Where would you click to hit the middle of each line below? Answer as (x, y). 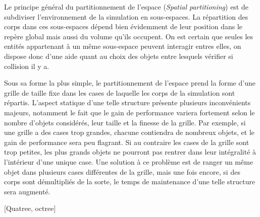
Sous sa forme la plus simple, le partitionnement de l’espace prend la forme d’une (130, 83)
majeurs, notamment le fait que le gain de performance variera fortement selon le (129, 112)
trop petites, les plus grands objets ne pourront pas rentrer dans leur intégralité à (130, 152)
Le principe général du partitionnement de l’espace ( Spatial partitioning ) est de (126, 7)
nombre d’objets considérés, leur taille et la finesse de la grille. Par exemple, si (125, 122)
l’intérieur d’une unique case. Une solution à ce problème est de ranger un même (129, 161)
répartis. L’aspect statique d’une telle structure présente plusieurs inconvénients (127, 102)
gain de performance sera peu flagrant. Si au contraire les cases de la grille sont (127, 142)
